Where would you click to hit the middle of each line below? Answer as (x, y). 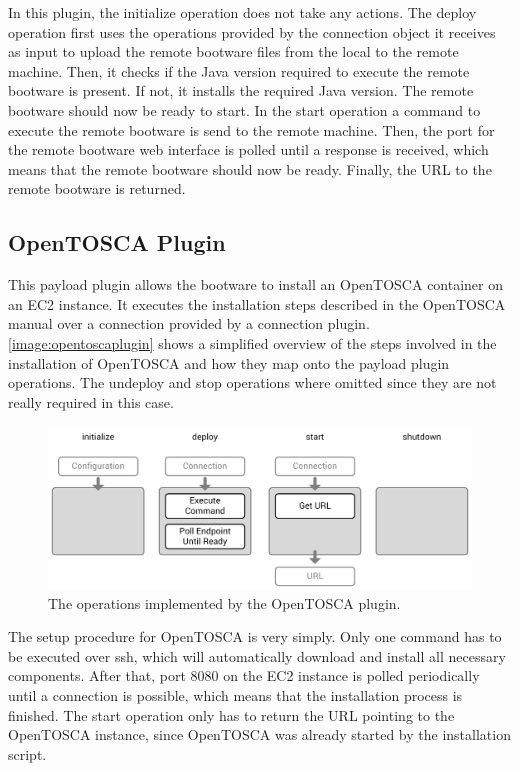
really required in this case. (91, 401)
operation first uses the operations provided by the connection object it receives (252, 31)
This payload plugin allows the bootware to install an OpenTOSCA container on (256, 284)
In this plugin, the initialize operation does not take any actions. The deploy (242, 12)
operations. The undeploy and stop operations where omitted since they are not (252, 382)
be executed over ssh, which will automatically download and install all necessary (257, 655)
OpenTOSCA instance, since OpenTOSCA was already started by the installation (259, 734)
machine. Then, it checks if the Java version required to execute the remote (239, 70)
